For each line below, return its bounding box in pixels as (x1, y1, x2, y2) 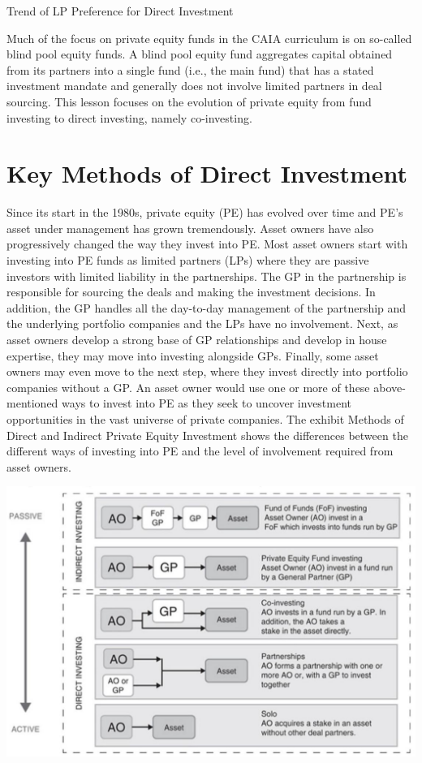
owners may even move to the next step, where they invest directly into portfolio (6, 363, 408, 380)
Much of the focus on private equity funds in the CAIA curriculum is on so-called (6, 29, 412, 46)
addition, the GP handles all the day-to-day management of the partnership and (6, 299, 407, 316)
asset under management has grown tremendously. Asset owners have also (6, 219, 374, 236)
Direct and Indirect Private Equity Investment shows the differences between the (6, 426, 408, 443)
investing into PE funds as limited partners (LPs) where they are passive (6, 252, 369, 269)
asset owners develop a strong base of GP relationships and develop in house (6, 331, 387, 348)
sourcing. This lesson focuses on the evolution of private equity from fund (6, 93, 372, 110)
